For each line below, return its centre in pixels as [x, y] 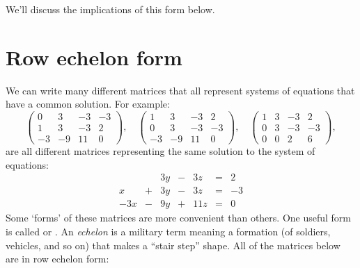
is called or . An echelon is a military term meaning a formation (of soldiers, [168, 231]
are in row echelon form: [57, 259]
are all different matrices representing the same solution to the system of [161, 151]
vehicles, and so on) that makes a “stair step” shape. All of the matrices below [173, 245]
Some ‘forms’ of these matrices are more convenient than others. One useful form [179, 218]
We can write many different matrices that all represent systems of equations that [180, 90]
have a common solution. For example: [88, 104]
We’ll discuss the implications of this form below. [110, 9]
